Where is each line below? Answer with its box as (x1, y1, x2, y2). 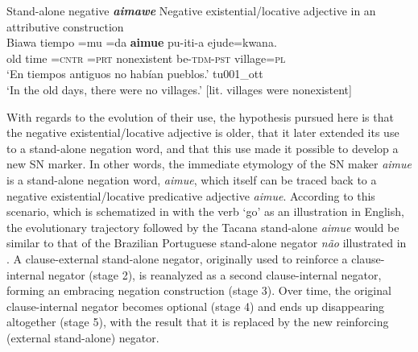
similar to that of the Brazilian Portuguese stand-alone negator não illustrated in (6, 234, 407, 251)
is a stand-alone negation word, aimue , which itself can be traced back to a (6, 171, 377, 188)
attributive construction (6, 18, 124, 35)
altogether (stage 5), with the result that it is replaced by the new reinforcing (6, 313, 389, 330)
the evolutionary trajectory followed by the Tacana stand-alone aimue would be (6, 218, 399, 235)
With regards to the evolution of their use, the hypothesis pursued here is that (6, 108, 394, 125)
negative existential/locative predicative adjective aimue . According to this (6, 187, 375, 204)
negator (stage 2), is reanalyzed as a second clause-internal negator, (48, 266, 382, 283)
